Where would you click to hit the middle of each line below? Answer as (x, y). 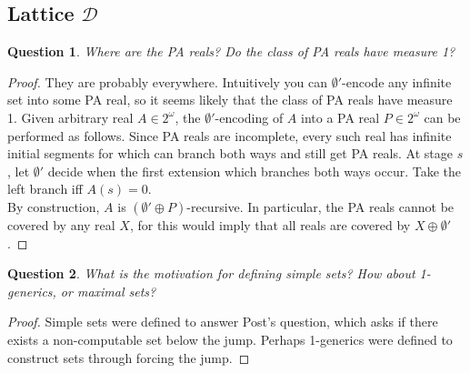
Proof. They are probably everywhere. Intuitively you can (168, 81)
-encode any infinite (397, 81)
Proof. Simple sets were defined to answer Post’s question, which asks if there (223, 322)
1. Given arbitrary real (70, 117)
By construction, (54, 206)
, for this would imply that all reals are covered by (270, 224)
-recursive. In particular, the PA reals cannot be (320, 206)
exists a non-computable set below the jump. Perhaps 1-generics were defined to (230, 339)
